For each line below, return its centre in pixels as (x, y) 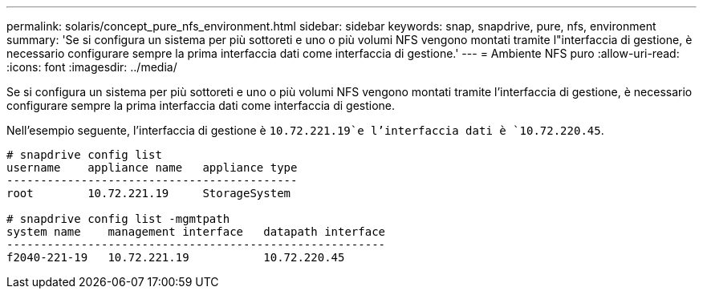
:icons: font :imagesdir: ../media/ (92, 67)
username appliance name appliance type (152, 168)
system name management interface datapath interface (196, 232)
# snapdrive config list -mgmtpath (118, 219)
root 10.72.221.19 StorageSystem (149, 193)
